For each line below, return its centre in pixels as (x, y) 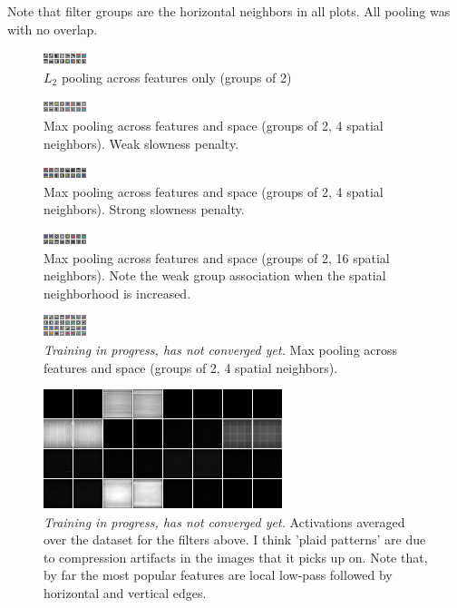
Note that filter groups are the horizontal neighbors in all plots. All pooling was (229, 11)
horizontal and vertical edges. (125, 593)
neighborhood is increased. (117, 293)
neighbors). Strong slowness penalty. (144, 209)
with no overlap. (53, 29)
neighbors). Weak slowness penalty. (141, 143)
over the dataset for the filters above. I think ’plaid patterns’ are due (235, 539)
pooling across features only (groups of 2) (176, 77)
